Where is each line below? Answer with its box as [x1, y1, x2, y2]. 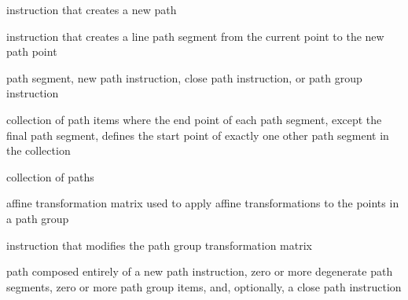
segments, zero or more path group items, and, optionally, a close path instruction [6, 278, 402, 295]
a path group [6, 210, 69, 226]
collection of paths [6, 168, 94, 185]
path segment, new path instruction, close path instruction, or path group [6, 69, 362, 86]
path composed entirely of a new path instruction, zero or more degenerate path [6, 263, 393, 280]
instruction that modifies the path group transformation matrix [6, 236, 312, 253]
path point [6, 43, 57, 60]
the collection [6, 142, 71, 159]
